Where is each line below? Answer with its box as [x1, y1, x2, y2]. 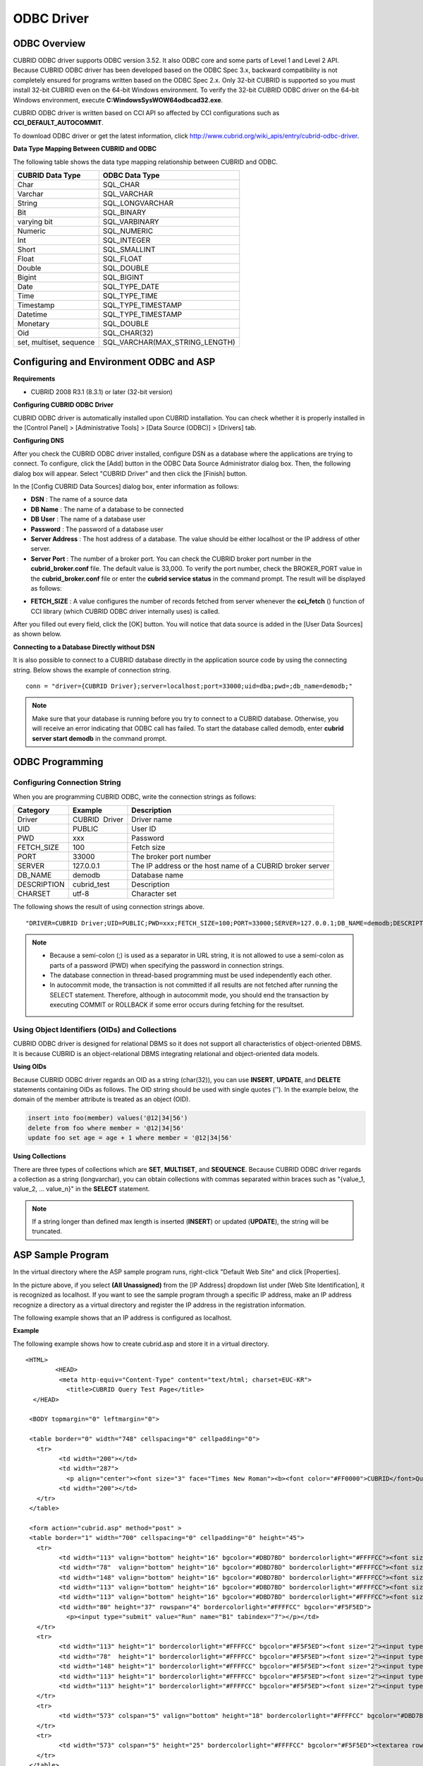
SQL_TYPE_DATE [102, 281, 160, 291]
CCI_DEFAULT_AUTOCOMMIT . [13, 119, 104, 127]
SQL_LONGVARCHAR [102, 198, 174, 208]
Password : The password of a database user [30, 525, 164, 533]
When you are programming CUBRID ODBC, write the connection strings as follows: [13, 792, 257, 801]
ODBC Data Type [102, 170, 160, 180]
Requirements [13, 374, 56, 383]
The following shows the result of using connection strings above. [13, 903, 205, 911]
